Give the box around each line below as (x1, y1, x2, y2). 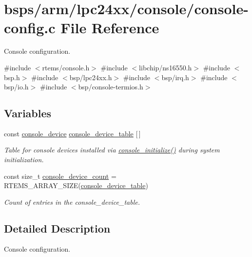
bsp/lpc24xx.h (69, 72, 112, 82)
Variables (4, 106, 52, 121)
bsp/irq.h (161, 72, 189, 82)
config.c (4, 18, 56, 38)
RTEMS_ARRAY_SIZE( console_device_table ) (4, 180, 148, 191)
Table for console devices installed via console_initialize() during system (4, 145, 220, 155)
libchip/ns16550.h (139, 62, 192, 72)
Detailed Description (4, 220, 111, 236)
